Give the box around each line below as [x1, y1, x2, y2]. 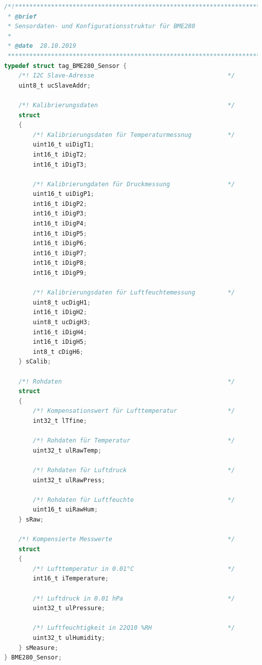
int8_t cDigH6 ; [33, 348, 84, 355]
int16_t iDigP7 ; [33, 249, 87, 257]
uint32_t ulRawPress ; [33, 476, 105, 484]
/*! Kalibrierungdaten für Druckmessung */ [33, 180, 235, 188]
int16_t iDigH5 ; [33, 338, 87, 346]
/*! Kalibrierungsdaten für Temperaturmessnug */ [33, 131, 235, 138]
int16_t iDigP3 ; [33, 210, 87, 217]
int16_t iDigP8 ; [33, 259, 87, 267]
